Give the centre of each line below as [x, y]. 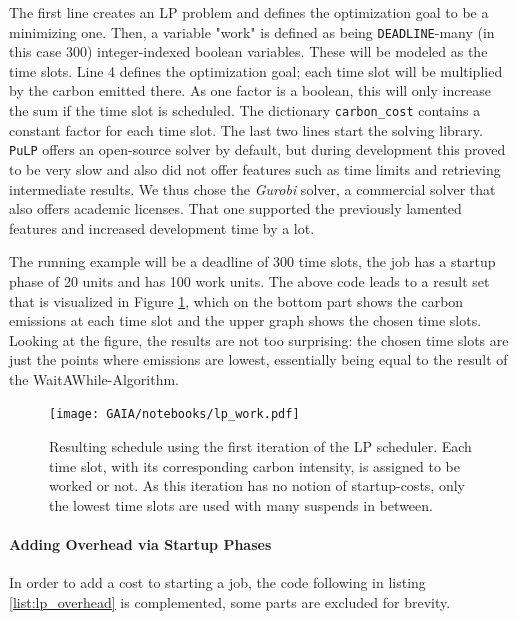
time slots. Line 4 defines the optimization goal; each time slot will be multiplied [256, 70]
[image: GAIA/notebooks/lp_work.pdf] [174, 414]
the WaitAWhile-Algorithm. [94, 378]
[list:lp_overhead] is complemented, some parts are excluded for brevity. [230, 601]
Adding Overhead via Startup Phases [140, 544]
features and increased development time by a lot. [162, 227]
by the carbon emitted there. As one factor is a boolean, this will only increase [250, 90]
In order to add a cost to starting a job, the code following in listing [217, 582]
